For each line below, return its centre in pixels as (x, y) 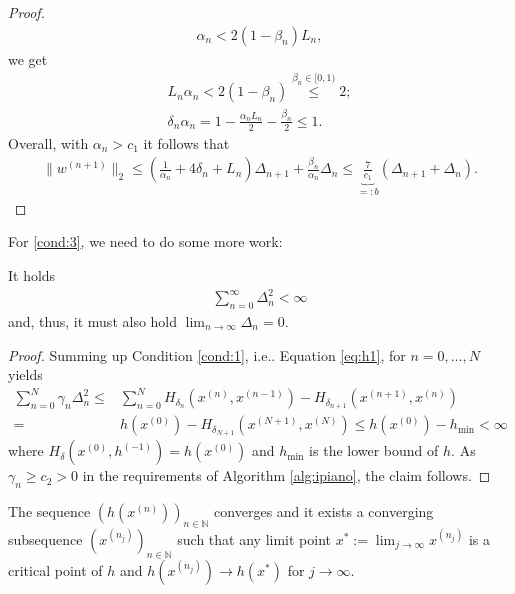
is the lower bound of (374, 450)
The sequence (49, 511)
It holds (32, 275)
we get (28, 58)
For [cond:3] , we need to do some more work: (145, 241)
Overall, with (48, 142)
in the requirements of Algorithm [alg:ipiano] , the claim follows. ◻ (286, 475)
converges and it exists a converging (324, 511)
